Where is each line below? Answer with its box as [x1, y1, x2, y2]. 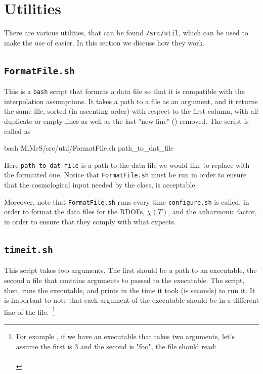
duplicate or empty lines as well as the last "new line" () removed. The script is [4, 116, 249, 126]
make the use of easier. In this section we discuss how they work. [4, 37, 205, 48]
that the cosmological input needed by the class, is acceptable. [4, 179, 197, 190]
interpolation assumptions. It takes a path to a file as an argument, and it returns [4, 96, 258, 106]
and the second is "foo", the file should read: [80, 341, 217, 351]
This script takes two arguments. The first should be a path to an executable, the [4, 265, 257, 275]
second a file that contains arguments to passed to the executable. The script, [4, 274, 245, 285]
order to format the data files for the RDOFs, [4, 206, 145, 217]
